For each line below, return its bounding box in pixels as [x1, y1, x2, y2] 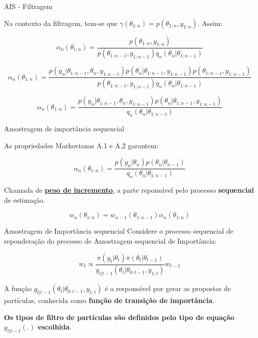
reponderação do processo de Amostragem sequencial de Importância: [4, 235, 217, 246]
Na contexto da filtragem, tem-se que [4, 17, 118, 28]
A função [4, 283, 32, 294]
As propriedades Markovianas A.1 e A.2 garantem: [4, 140, 159, 150]
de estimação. [4, 194, 45, 205]
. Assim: [197, 17, 223, 28]
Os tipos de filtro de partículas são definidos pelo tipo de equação [4, 312, 235, 322]
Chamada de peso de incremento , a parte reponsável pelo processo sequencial [4, 185, 254, 195]
